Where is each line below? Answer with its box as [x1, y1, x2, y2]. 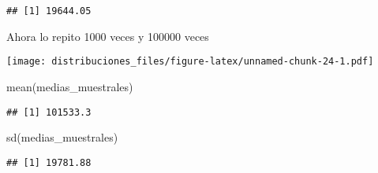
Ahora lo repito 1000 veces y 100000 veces [6, 28, 209, 44]
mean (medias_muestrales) [6, 78, 133, 94]
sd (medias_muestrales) [6, 129, 118, 145]
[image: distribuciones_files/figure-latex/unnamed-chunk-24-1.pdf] [6, 56, 374, 68]
